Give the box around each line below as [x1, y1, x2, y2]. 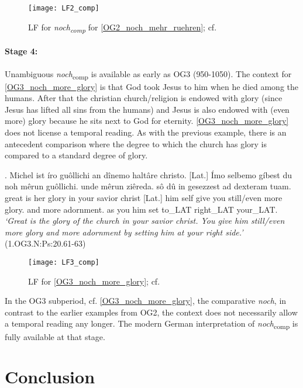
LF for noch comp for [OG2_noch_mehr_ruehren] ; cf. [28, 20, 217, 34]
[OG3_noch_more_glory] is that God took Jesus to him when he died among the [5, 80, 298, 92]
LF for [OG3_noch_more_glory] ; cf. [28, 275, 160, 287]
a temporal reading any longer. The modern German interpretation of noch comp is [5, 317, 298, 331]
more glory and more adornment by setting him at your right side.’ [5, 226, 243, 238]
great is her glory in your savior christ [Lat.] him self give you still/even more [5, 192, 283, 204]
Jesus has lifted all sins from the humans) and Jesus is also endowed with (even [5, 103, 290, 115]
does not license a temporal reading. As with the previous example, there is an [5, 126, 287, 138]
